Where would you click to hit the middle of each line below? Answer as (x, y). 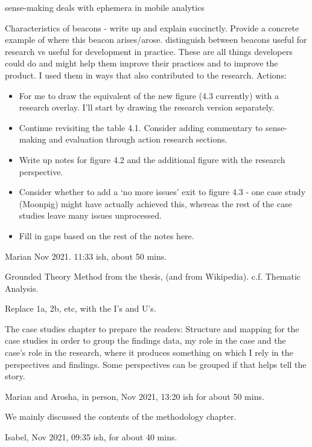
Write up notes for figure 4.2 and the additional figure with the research (152, 159)
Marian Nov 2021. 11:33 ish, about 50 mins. (86, 256)
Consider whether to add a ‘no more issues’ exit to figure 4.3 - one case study (162, 192)
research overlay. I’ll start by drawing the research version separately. (147, 107)
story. (15, 376)
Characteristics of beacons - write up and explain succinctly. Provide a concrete (152, 27)
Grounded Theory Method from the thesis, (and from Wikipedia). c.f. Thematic (153, 276)
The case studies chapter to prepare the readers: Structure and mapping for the (152, 328)
